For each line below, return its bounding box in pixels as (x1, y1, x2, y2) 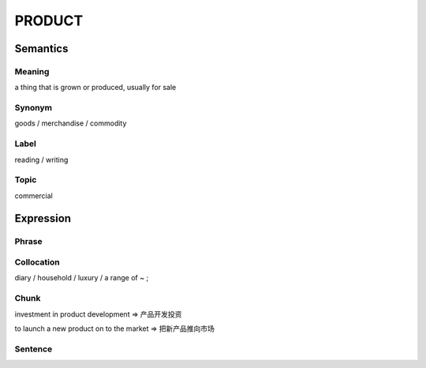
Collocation (14, 257, 60, 268)
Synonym (14, 103, 53, 114)
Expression (14, 212, 71, 225)
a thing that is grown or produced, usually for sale (14, 83, 177, 92)
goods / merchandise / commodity (14, 118, 127, 128)
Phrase (14, 235, 43, 246)
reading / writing (14, 155, 69, 164)
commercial (14, 190, 53, 201)
